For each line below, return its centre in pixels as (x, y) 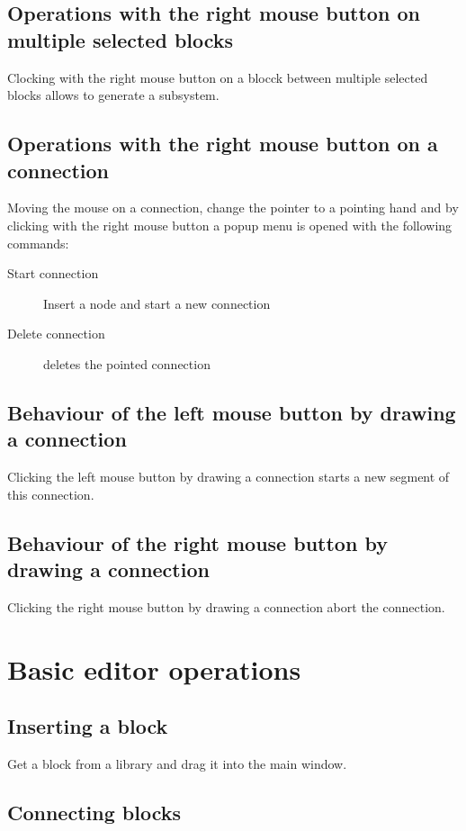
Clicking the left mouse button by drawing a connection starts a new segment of (229, 477)
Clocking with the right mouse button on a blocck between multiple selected (218, 77)
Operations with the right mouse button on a (223, 144)
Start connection (53, 273)
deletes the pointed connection (127, 363)
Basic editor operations (154, 668)
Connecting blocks (94, 813)
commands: (38, 243)
